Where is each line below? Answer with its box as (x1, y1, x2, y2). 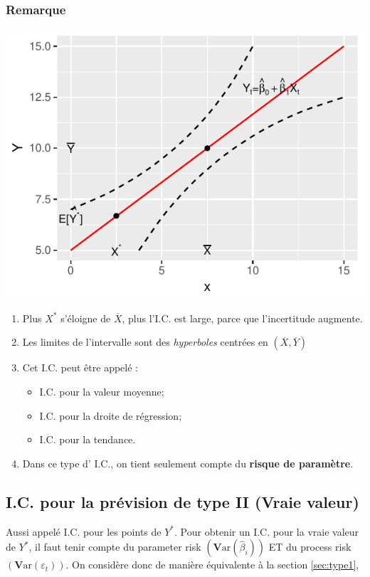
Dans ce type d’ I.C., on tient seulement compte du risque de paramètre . (22, 455, 354, 470)
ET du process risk (268, 539, 351, 554)
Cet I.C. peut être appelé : (22, 360, 138, 375)
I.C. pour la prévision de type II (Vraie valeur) (6, 490, 359, 512)
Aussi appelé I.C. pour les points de (6, 524, 162, 539)
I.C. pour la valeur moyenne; (39, 384, 164, 398)
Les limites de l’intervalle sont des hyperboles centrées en (22, 334, 268, 349)
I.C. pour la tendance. (39, 432, 136, 447)
